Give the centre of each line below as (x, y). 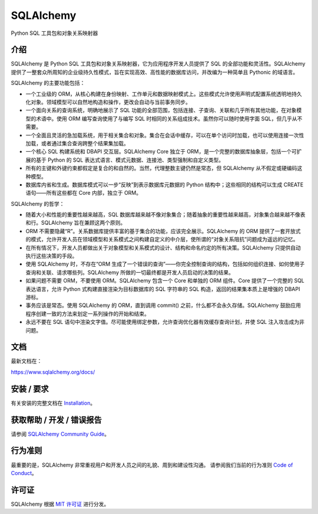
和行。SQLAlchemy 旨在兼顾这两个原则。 (76, 223)
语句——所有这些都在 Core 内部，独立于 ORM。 (83, 193)
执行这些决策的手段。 (52, 256)
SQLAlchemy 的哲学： (38, 204)
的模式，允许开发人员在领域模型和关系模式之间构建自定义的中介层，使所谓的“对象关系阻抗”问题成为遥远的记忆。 (162, 240)
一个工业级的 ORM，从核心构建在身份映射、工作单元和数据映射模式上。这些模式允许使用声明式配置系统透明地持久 (164, 94)
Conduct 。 (24, 473)
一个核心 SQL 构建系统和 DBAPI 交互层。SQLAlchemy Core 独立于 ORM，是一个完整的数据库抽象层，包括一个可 (161, 152)
